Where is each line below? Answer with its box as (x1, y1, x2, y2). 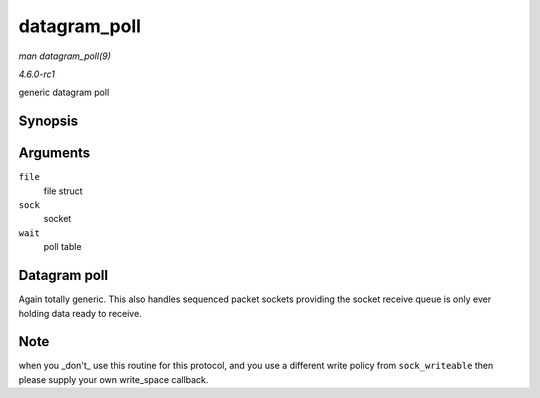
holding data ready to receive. (18, 307, 142, 319)
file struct (43, 185, 84, 197)
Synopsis (18, 113, 79, 130)
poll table (43, 241, 82, 253)
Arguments (18, 145, 91, 162)
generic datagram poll (18, 86, 110, 99)
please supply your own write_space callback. (18, 373, 209, 385)
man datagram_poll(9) (18, 50, 112, 62)
